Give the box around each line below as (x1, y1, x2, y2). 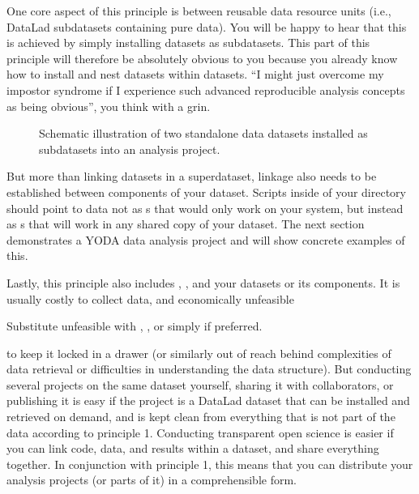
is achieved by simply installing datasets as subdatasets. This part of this (6, 34, 370, 51)
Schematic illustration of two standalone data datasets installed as (39, 125, 368, 142)
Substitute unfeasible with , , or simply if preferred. (6, 317, 263, 334)
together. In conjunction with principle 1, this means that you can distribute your (6, 455, 413, 472)
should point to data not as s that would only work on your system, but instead (6, 199, 404, 216)
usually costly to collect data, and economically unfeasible (6, 290, 294, 307)
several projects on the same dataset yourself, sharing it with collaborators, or (6, 376, 394, 393)
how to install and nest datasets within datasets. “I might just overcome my (6, 66, 384, 83)
